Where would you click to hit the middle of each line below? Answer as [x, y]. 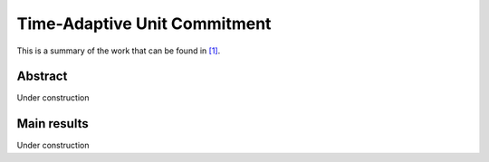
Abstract [42, 76]
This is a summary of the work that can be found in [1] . [119, 51]
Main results [53, 124]
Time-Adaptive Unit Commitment [144, 24]
